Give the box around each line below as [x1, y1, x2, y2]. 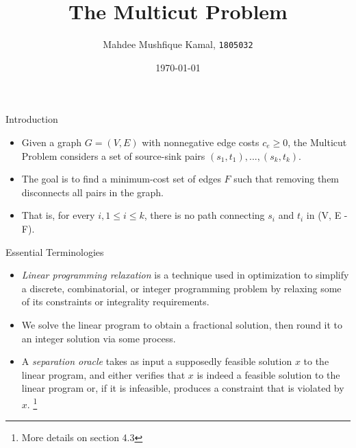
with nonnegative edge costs [142, 134, 259, 149]
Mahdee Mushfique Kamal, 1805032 [103, 37, 253, 51]
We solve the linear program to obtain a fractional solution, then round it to [21, 317, 343, 331]
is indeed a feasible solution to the [196, 367, 340, 381]
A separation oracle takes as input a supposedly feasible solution [21, 354, 292, 368]
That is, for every [21, 208, 95, 222]
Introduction [5, 112, 58, 126]
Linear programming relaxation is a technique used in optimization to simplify [21, 268, 349, 282]
